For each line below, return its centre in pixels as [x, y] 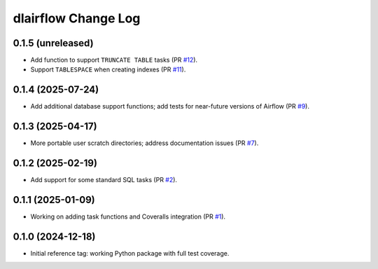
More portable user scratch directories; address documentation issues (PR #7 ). [145, 143]
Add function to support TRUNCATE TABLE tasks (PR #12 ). [114, 60]
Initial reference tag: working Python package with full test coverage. [130, 253]
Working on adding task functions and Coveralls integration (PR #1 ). [128, 216]
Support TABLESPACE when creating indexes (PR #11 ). [108, 69]
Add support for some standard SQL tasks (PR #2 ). [104, 180]
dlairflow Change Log [77, 18]
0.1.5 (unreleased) [53, 43]
